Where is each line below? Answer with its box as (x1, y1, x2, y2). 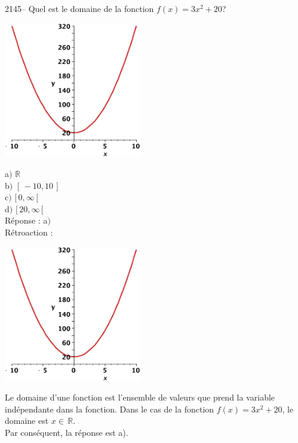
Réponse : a (5, 214, 48, 227)
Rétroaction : (5, 226, 53, 239)
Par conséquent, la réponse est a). (5, 426, 128, 438)
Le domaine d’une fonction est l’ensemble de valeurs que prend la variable (5, 391, 275, 404)
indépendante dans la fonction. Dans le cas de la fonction (5, 402, 214, 415)
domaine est (5, 414, 49, 427)
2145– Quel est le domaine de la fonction (5, 2, 154, 14)
